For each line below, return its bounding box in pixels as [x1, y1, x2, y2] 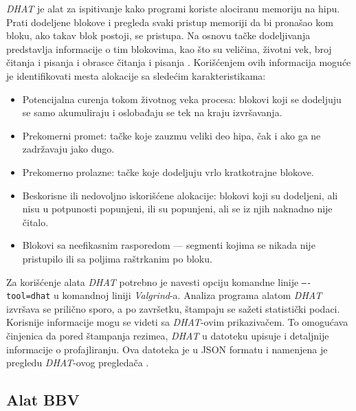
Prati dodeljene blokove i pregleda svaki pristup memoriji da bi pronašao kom [6, 14, 333, 29]
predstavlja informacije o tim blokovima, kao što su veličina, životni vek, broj [6, 41, 332, 56]
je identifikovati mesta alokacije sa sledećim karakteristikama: [6, 68, 266, 82]
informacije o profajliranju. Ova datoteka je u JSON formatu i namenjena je [6, 342, 328, 356]
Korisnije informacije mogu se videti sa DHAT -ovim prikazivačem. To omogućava [6, 315, 348, 329]
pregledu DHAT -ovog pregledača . [6, 355, 149, 370]
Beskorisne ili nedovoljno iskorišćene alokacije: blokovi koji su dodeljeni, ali [22, 188, 338, 202]
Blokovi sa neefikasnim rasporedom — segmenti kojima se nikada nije [22, 238, 315, 252]
